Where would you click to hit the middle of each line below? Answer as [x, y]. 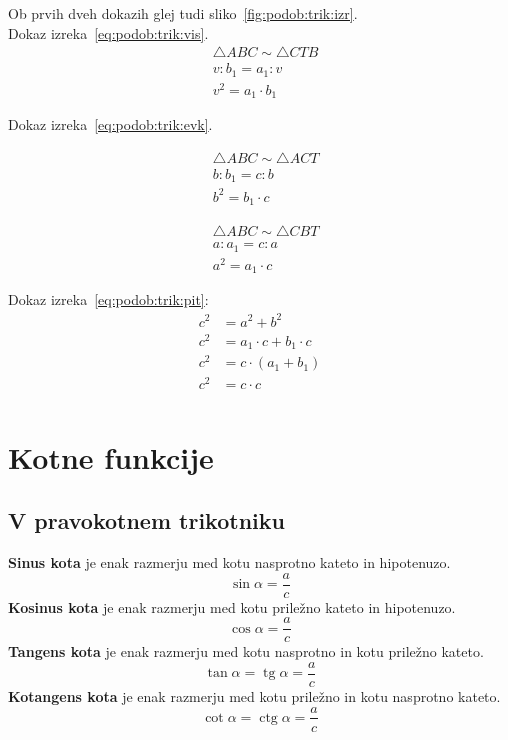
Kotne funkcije [111, 456]
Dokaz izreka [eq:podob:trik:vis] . [108, 32]
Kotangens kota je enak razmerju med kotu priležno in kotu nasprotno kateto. [254, 695]
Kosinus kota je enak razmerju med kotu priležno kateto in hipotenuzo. [232, 606]
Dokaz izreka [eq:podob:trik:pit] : [108, 299]
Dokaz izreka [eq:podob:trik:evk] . [110, 124]
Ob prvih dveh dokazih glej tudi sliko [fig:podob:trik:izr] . [183, 13]
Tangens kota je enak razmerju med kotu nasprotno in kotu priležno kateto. [246, 651]
